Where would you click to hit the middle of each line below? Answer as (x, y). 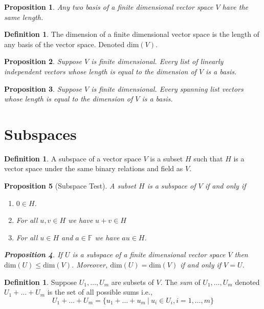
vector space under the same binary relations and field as (94, 168)
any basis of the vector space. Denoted (64, 44)
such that (208, 158)
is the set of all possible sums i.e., (100, 292)
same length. (24, 17)
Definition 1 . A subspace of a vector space (73, 158)
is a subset (167, 158)
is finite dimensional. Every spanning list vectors (167, 88)
